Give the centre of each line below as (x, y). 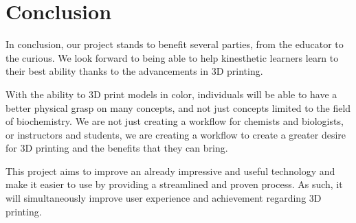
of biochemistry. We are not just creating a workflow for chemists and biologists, (175, 121)
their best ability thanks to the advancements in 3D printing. (134, 71)
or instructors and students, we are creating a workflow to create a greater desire (176, 134)
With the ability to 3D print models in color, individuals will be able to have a (171, 94)
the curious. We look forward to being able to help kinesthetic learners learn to (172, 57)
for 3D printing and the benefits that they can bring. (117, 148)
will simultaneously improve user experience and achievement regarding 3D (164, 198)
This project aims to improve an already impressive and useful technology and (170, 171)
